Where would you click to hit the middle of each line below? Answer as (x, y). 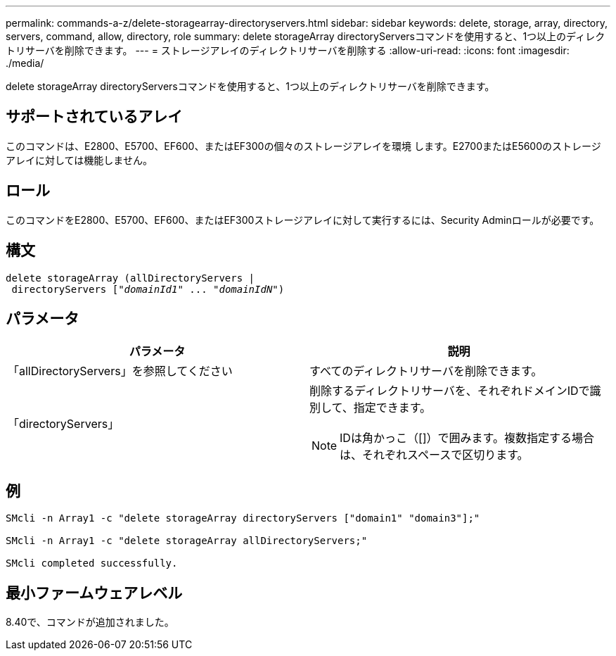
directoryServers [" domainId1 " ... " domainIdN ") (148, 289)
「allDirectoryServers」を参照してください (120, 371)
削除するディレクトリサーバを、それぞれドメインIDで (450, 391)
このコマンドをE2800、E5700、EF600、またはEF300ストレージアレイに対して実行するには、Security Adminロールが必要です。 (303, 220)
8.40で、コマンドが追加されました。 (90, 622)
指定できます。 (392, 408)
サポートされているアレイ (94, 117)
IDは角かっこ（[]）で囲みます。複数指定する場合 (467, 438)
